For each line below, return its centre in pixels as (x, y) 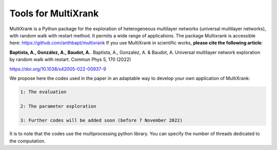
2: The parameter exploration (58, 106)
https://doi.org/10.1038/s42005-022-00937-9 (58, 69)
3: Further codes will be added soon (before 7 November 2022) (102, 121)
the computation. (27, 141)
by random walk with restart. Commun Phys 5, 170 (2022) (70, 59)
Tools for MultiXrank (54, 13)
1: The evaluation (43, 92)
